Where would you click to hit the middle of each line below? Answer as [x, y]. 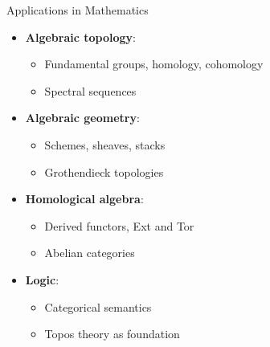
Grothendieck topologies [104, 171]
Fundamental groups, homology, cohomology [154, 64]
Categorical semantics [98, 306]
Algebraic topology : [80, 37]
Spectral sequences [90, 90]
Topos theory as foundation [112, 334]
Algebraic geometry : [82, 118]
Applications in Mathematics [78, 10]
